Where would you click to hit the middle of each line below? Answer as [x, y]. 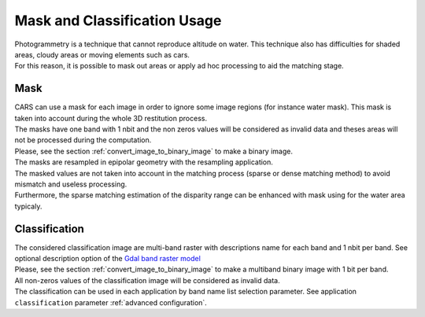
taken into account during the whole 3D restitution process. [111, 118]
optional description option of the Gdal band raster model [107, 259]
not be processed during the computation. [83, 140]
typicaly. [28, 206]
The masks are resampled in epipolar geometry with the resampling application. [144, 162]
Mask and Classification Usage [118, 20]
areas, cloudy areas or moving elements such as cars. [102, 54]
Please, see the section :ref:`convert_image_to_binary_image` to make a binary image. [153, 151]
